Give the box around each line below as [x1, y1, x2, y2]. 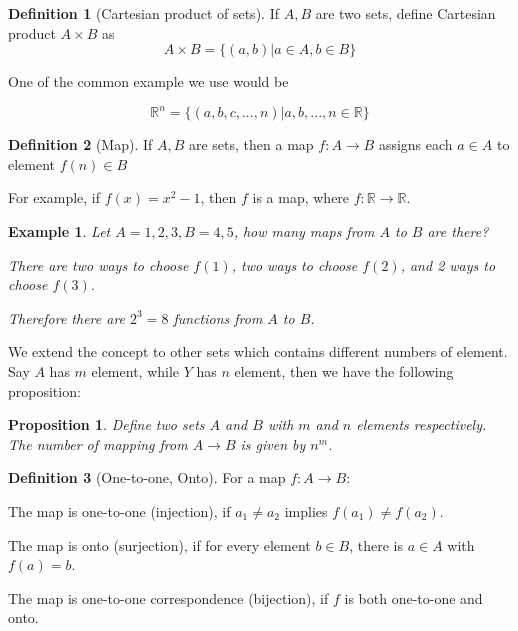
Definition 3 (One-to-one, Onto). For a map [8, 467, 286, 488]
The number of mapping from [8, 433, 188, 454]
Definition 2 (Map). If [8, 134, 153, 155]
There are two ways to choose [8, 254, 189, 275]
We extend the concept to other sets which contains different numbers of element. [8, 341, 508, 362]
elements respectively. [356, 414, 487, 435]
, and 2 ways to [400, 254, 496, 275]
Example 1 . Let [8, 221, 111, 242]
